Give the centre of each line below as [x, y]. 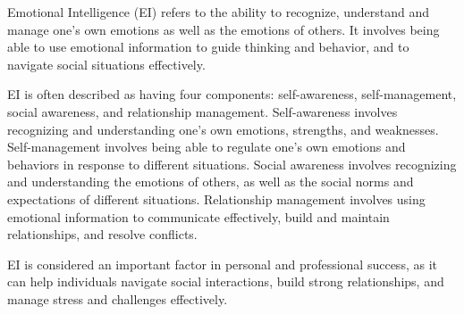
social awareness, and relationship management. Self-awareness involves [202, 111]
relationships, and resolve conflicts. [102, 234]
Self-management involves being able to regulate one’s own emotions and [207, 147]
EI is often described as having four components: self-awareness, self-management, [232, 94]
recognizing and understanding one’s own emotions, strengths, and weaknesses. [223, 129]
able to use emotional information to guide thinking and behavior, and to [208, 47]
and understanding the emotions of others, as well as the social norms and [211, 182]
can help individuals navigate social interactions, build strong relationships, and [226, 281]
